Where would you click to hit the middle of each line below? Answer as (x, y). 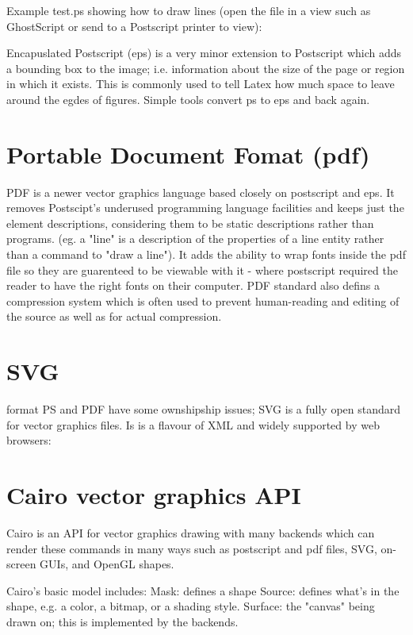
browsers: (29, 440)
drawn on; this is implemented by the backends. (122, 622)
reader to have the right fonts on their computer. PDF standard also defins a (193, 285)
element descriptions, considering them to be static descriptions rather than (190, 223)
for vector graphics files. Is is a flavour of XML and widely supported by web (193, 424)
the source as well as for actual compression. (114, 316)
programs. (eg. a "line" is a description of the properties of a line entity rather (195, 239)
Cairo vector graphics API (154, 495)
